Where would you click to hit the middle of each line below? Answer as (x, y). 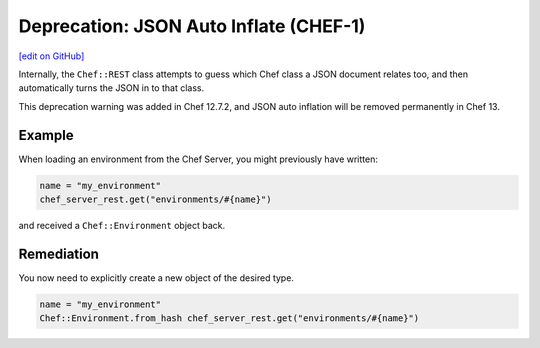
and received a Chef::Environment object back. (122, 225)
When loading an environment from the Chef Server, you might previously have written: (198, 159)
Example (46, 135)
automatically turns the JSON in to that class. (111, 88)
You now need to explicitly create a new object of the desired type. (156, 277)
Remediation (59, 253)
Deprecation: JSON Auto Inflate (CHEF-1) (192, 26)
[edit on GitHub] (51, 56)
